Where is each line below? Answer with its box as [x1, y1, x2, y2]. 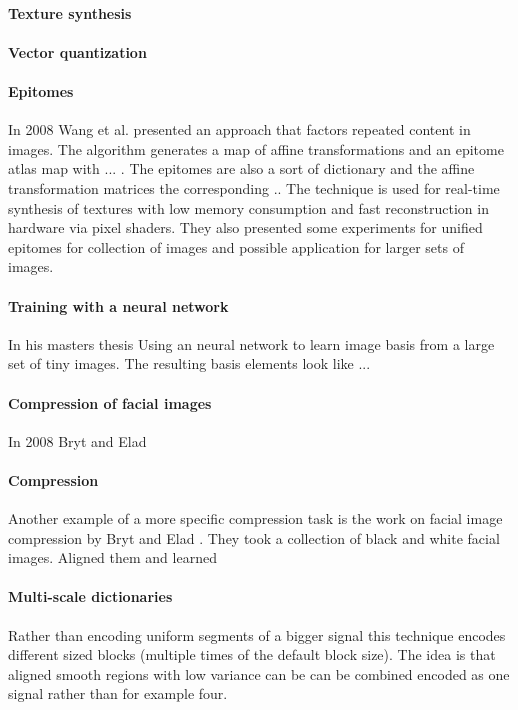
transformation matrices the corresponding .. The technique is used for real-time [8, 177, 500, 198]
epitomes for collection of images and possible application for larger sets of [8, 236, 464, 257]
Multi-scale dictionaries [8, 586, 173, 607]
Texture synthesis [8, 2, 132, 23]
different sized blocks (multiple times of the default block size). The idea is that [8, 644, 496, 665]
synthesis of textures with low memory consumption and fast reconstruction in [8, 197, 489, 218]
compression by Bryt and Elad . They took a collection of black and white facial [8, 527, 500, 548]
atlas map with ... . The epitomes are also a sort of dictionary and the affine [8, 158, 475, 179]
